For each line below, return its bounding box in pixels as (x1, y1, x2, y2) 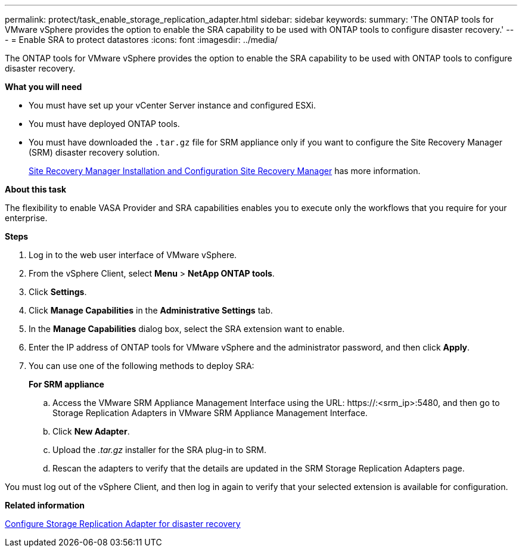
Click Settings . (29, 287, 87, 297)
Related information (5, 500, 85, 510)
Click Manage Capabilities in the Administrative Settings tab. (29, 305, 273, 315)
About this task (5, 184, 67, 194)
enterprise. (5, 213, 48, 223)
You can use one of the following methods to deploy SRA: (29, 361, 254, 371)
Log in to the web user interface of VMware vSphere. (29, 250, 237, 260)
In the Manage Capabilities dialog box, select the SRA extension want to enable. (29, 324, 345, 334)
